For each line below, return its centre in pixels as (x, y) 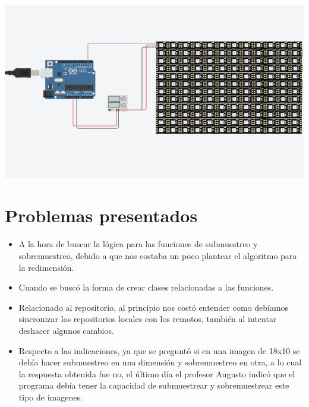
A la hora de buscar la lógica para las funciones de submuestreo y (138, 244)
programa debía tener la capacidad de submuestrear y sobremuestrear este (154, 385)
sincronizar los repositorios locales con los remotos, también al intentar (148, 319)
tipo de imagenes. (51, 397)
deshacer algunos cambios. (66, 330)
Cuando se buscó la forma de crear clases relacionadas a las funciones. (146, 287)
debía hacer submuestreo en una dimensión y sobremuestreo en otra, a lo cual (160, 362)
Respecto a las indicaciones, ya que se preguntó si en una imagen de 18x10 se (159, 350)
